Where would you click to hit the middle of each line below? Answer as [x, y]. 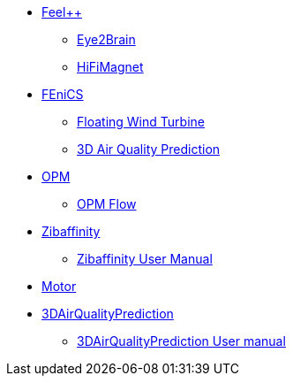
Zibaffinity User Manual [145, 259]
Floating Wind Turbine [141, 122]
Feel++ [62, 12]
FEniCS [63, 94]
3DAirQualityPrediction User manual [181, 341]
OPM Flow [107, 204]
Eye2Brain [106, 39]
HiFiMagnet [110, 67]
